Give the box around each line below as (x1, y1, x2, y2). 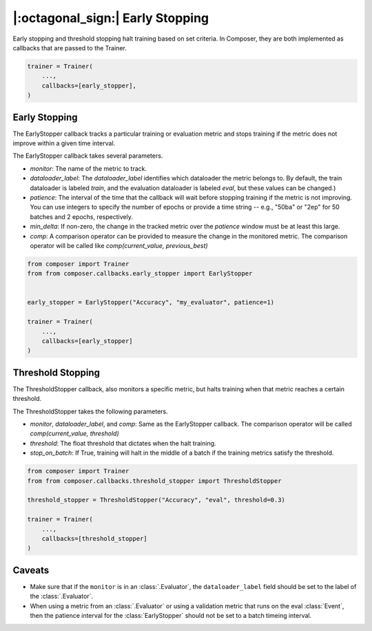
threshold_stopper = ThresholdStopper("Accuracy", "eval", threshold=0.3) (27, 496, 286, 504)
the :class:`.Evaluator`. (30, 592, 93, 601)
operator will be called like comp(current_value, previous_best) (30, 241, 208, 249)
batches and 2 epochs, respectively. (30, 212, 134, 220)
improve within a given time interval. (12, 138, 116, 147)
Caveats (12, 564, 50, 576)
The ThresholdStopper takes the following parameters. (12, 407, 168, 415)
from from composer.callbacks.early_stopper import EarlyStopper (27, 269, 253, 278)
